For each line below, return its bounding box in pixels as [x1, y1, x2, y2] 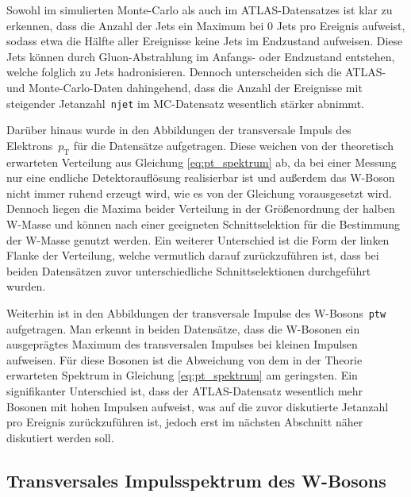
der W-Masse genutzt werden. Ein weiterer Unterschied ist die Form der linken [6, 231, 390, 248]
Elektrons [6, 137, 53, 153]
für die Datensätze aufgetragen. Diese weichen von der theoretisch [73, 137, 394, 153]
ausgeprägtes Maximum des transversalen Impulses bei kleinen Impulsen [6, 336, 358, 353]
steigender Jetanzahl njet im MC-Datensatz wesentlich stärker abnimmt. [6, 94, 364, 111]
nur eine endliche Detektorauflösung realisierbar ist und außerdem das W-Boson [6, 169, 395, 186]
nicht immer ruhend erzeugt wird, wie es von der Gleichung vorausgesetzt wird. [6, 184, 392, 201]
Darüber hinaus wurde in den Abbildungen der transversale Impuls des [6, 121, 351, 138]
